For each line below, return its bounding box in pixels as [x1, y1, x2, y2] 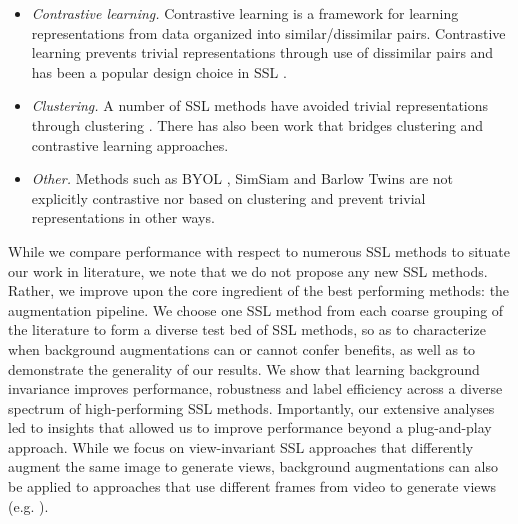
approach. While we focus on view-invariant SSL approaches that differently [8, 436, 474, 457]
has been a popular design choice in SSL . [31, 61, 287, 82]
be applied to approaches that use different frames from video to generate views [8, 476, 497, 497]
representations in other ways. [31, 207, 215, 228]
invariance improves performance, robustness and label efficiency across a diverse [8, 378, 503, 399]
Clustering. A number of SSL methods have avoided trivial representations [31, 95, 489, 116]
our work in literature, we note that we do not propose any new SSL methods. [8, 260, 488, 281]
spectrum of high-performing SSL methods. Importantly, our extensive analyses [8, 397, 495, 418]
